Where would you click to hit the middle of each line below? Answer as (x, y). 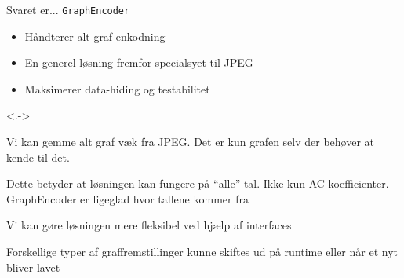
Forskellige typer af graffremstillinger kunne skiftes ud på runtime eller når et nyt (202, 251)
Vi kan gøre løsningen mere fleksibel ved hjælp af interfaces (149, 225)
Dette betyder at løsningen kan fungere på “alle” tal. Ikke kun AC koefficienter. (198, 183)
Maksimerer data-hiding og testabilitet (117, 88)
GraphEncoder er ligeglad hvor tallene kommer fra (127, 198)
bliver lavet (33, 267)
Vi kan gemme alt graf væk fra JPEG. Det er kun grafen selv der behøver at (191, 142)
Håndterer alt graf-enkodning (95, 36)
